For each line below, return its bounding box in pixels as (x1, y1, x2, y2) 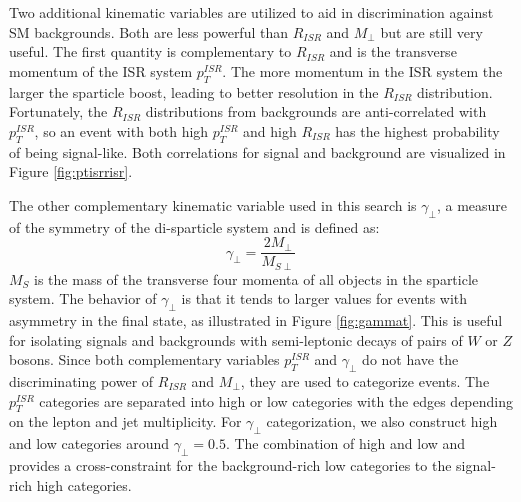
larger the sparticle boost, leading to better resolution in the (9, 81, 379, 102)
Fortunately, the (9, 101, 108, 122)
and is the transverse (329, 41, 457, 62)
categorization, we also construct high (266, 411, 498, 432)
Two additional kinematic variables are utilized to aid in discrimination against (9, 2, 494, 22)
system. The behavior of (9, 288, 157, 309)
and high (243, 120, 297, 141)
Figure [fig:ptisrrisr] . (9, 161, 133, 182)
